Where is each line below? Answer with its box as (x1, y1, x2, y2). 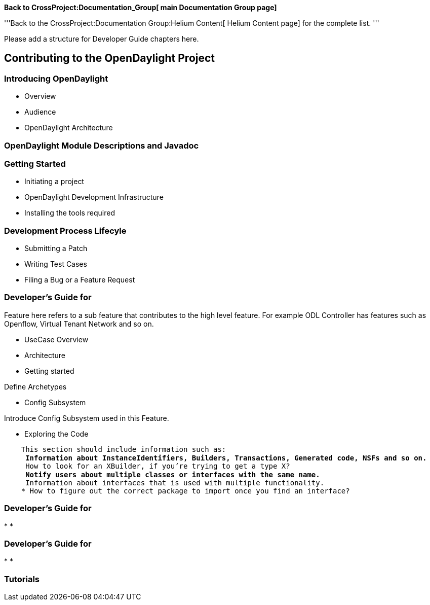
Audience (24, 108, 56, 117)
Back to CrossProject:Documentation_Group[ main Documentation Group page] (4, 3, 277, 12)
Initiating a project (24, 177, 84, 186)
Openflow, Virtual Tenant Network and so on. (4, 319, 154, 328)
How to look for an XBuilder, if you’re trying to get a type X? (25, 461, 290, 470)
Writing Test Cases (24, 260, 87, 269)
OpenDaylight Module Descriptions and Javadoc (4, 140, 199, 151)
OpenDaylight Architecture (24, 123, 113, 132)
